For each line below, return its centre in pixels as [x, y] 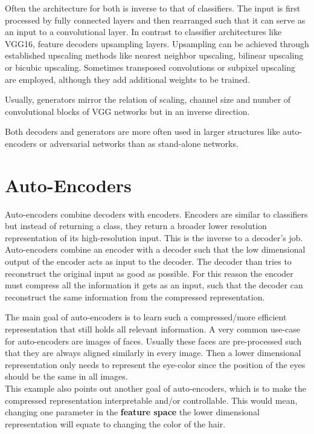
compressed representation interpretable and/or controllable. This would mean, [151, 400]
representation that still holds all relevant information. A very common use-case [153, 329]
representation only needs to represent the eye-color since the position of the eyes [155, 364]
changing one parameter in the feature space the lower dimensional [132, 412]
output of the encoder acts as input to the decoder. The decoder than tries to [148, 261]
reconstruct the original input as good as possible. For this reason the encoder [149, 273]
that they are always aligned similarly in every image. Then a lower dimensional [153, 353]
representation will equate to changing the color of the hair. [115, 423]
